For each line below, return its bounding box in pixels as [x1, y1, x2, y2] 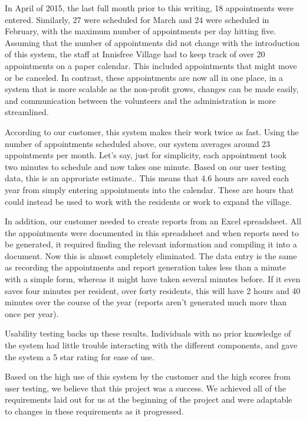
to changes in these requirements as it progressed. [5, 405, 184, 417]
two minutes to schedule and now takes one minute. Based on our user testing [5, 160, 287, 172]
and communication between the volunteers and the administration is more [5, 94, 276, 106]
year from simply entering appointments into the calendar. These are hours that [5, 183, 294, 195]
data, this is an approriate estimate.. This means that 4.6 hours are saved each [5, 172, 289, 184]
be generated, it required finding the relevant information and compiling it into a [5, 238, 297, 250]
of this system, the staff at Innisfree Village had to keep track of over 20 [5, 48, 265, 60]
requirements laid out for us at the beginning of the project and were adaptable [5, 393, 292, 406]
